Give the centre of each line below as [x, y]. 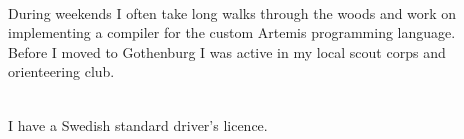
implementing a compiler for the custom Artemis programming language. [232, 32]
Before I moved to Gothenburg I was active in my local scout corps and [227, 51]
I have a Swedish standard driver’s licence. [138, 124]
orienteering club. [61, 71]
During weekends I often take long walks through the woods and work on [232, 12]
